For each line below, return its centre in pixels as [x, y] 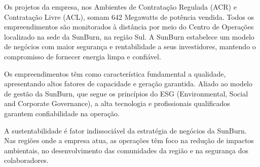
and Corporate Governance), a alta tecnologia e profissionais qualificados [117, 103]
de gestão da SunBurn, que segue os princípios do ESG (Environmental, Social [126, 93]
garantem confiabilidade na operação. [62, 113]
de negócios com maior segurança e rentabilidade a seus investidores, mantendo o [130, 46]
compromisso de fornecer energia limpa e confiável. [83, 56]
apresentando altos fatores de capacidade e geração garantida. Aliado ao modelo [128, 83]
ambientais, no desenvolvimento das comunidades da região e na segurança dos [126, 150]
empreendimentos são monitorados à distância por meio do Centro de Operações [129, 27]
